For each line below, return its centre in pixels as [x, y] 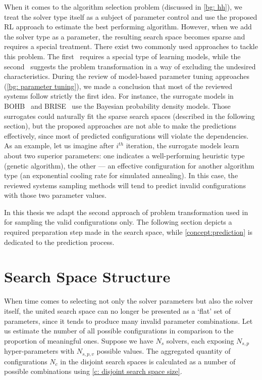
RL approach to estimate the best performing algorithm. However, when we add [128, 27]
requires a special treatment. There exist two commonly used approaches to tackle [131, 46]
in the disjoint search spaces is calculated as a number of [148, 361]
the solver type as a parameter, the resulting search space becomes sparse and [125, 36]
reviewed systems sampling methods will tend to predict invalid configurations [125, 185]
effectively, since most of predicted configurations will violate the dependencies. [126, 135]
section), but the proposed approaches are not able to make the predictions [120, 126]
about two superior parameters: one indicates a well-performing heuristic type [124, 155]
